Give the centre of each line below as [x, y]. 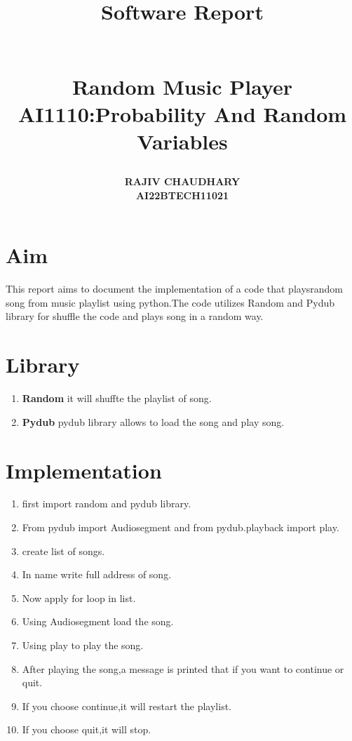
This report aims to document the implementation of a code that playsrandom [175, 289]
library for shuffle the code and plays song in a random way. [135, 316]
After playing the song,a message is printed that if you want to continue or [183, 668]
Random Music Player [182, 86]
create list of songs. [63, 550]
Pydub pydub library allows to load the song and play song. [153, 421]
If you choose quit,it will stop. [87, 729]
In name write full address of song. [97, 574]
